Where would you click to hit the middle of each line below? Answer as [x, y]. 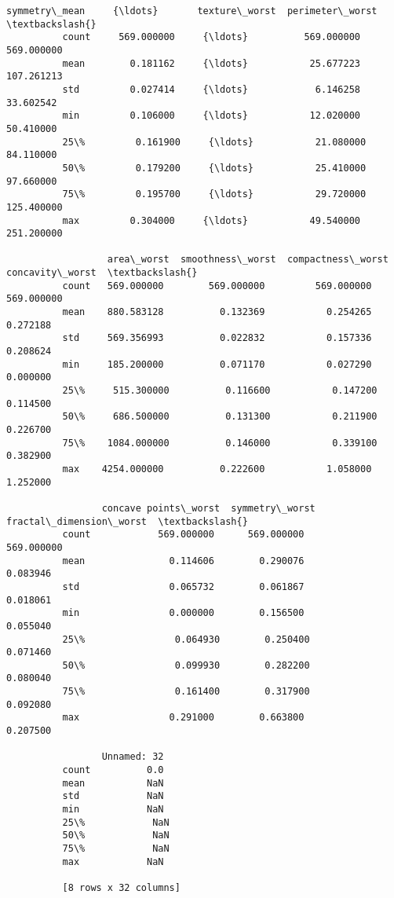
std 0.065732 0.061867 [183, 586]
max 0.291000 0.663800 [183, 718]
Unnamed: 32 [133, 757]
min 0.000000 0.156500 [183, 613]
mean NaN [113, 783]
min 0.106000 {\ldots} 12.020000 [212, 116]
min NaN [113, 810]
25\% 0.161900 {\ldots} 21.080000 [214, 142]
